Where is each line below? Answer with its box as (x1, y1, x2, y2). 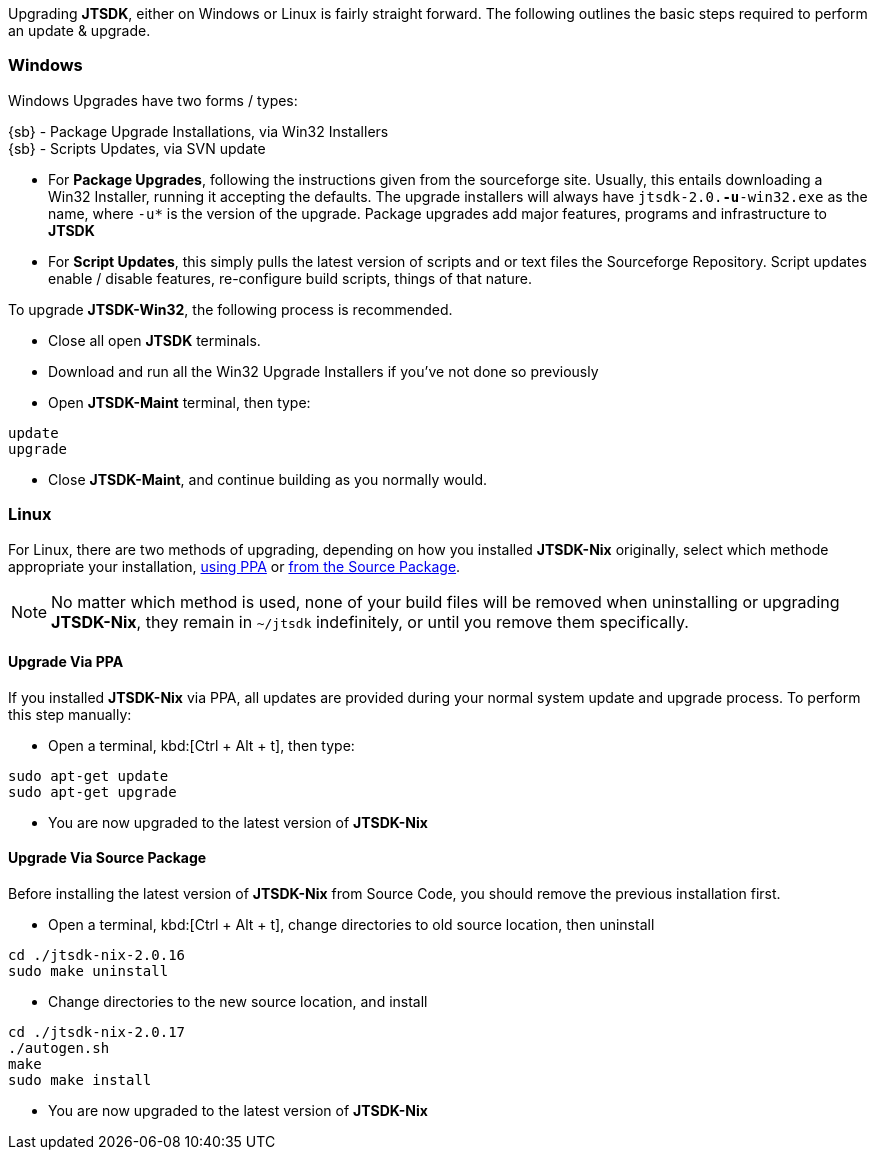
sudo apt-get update (8, 767, 169, 784)
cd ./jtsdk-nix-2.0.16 (8, 946, 186, 963)
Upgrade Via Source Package (8, 849, 207, 867)
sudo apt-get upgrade (8, 783, 177, 800)
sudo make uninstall (8, 962, 169, 979)
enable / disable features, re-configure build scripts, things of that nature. (48, 269, 532, 287)
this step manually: (8, 705, 132, 723)
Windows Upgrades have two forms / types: (8, 91, 298, 109)
